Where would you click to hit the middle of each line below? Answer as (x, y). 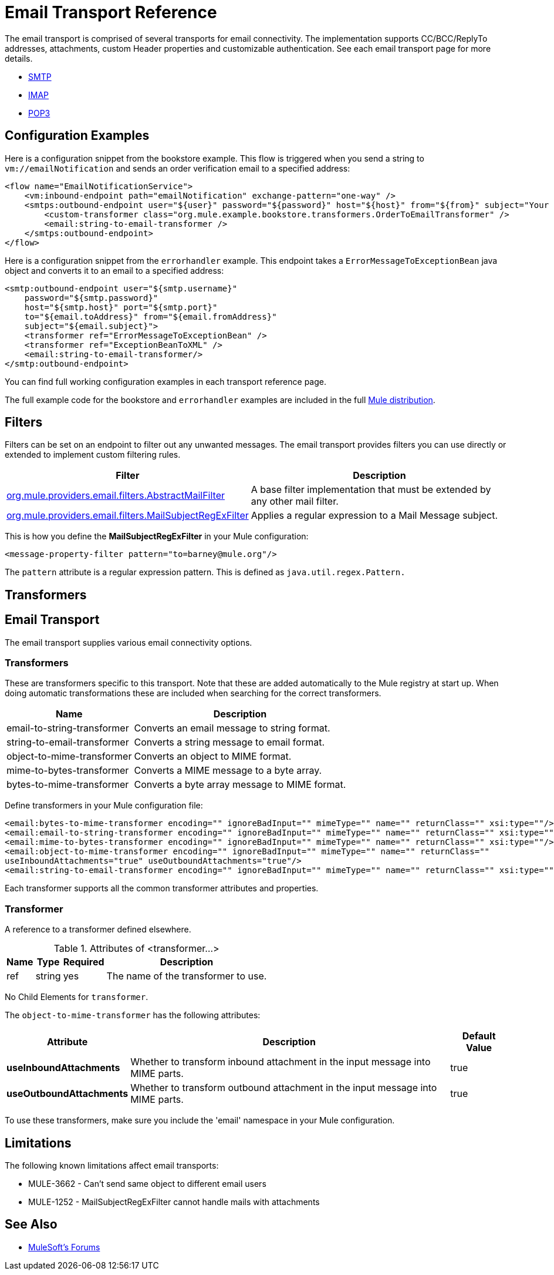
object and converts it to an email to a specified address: (114, 270)
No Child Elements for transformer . (77, 997)
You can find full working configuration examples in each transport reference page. (165, 381)
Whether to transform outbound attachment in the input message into (284, 1088)
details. (19, 58)
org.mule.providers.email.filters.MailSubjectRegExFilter (128, 516)
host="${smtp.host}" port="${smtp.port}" (121, 307)
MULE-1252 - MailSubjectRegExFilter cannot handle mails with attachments (174, 1202)
